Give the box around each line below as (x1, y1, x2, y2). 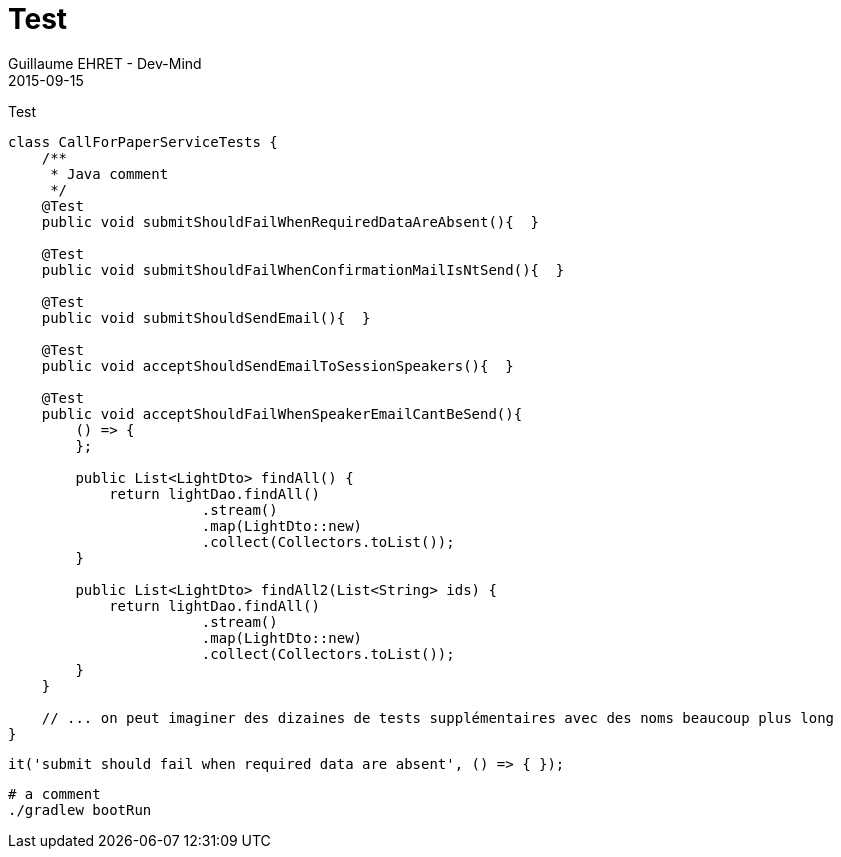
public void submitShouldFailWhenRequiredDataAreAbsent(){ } (41, 213, 540, 230)
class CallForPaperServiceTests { (8, 133, 278, 150)
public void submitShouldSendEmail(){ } (41, 309, 371, 326)
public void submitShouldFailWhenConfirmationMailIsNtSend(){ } (41, 261, 565, 278)
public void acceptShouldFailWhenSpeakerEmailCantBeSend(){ (41, 405, 523, 422)
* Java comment (50, 165, 169, 182)
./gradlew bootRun (8, 801, 152, 818)
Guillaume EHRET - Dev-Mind (8, 54, 202, 72)
